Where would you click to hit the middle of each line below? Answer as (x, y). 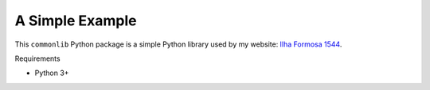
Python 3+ (52, 73)
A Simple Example (76, 21)
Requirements (37, 58)
